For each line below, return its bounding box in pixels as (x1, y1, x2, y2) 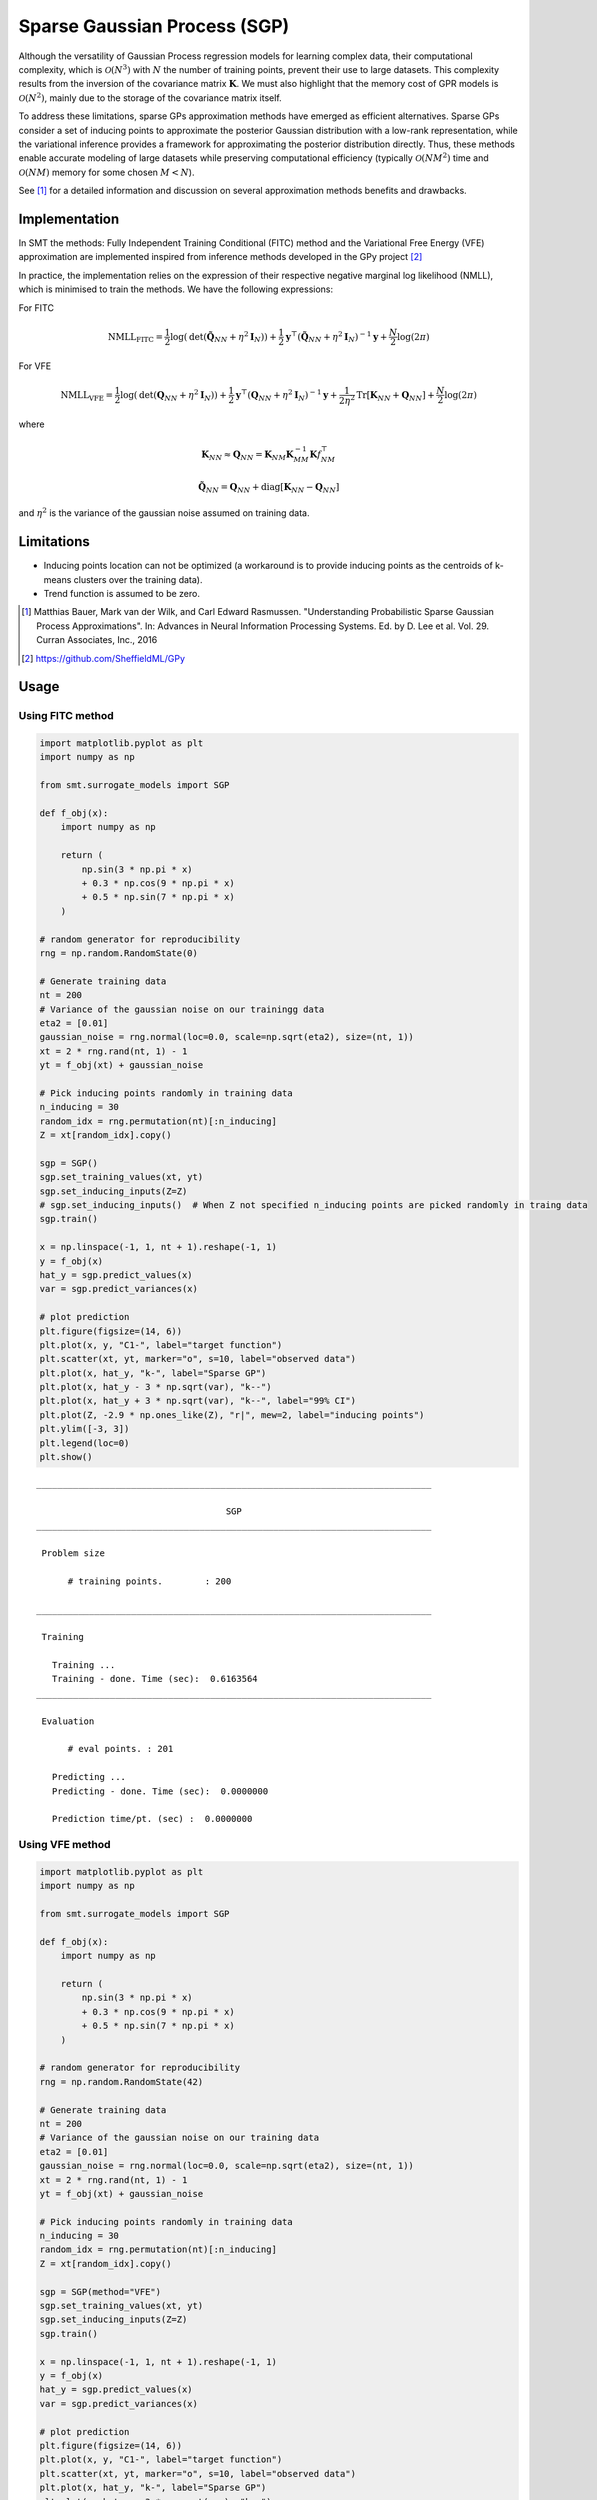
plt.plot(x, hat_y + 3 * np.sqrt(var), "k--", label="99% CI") (39, 1395, 357, 1407)
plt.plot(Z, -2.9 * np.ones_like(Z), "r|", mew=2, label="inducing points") (39, 1409, 425, 1420)
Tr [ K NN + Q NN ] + (356, 389, 435, 403)
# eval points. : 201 (67, 1743, 174, 1755)
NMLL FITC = (107, 331, 164, 345)
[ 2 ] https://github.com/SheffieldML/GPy (21, 652, 185, 664)
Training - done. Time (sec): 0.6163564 (51, 1673, 259, 1685)
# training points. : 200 (67, 1575, 232, 1587)
